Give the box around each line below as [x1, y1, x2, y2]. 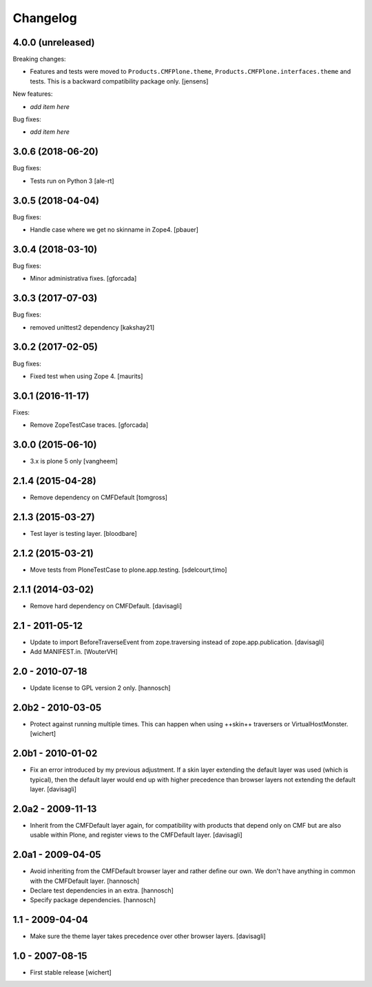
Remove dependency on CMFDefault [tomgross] [30, 493, 168, 501]
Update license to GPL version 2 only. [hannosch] [30, 684, 171, 692]
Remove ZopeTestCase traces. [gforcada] [30, 421, 149, 429]
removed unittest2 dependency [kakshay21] [30, 323, 155, 331]
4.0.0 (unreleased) [12, 37, 95, 48]
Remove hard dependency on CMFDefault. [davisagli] [30, 601, 183, 610]
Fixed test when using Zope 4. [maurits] [30, 372, 143, 380]
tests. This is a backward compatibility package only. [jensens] [30, 77, 209, 86]
